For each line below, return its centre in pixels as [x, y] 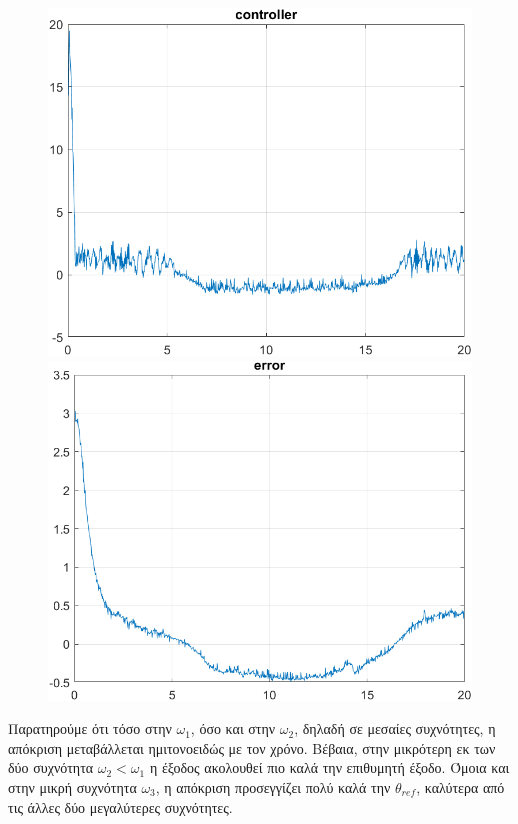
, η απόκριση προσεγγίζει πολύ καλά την [273, 786]
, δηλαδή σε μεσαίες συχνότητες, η [395, 728]
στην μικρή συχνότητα [72, 786]
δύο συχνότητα [51, 767]
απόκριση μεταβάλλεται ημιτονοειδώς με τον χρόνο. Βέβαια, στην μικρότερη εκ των [252, 747]
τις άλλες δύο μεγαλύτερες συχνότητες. [120, 806]
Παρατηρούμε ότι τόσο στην [90, 728]
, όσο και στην [233, 728]
